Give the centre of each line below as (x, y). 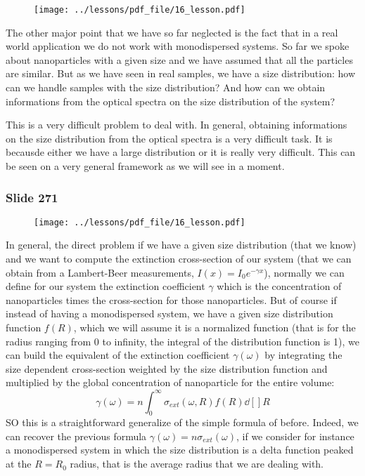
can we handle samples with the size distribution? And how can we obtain (166, 87)
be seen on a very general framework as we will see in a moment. (145, 166)
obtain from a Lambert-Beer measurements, (100, 272)
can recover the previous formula (76, 436)
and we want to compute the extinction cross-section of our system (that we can (179, 259)
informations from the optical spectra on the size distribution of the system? (171, 101)
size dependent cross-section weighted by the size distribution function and (167, 368)
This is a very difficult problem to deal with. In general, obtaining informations (177, 125)
